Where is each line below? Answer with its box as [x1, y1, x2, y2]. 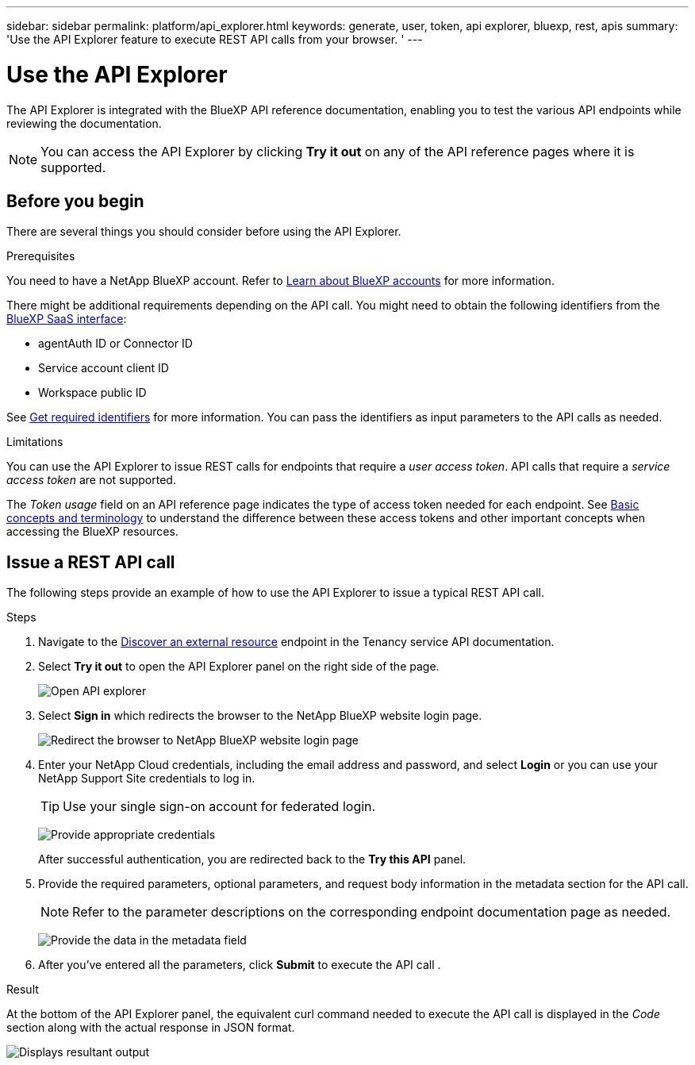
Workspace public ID [38, 386, 147, 400]
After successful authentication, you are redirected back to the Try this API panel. [38, 852, 467, 867]
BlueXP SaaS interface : [6, 312, 127, 326]
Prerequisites [6, 249, 75, 263]
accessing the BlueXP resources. [6, 525, 179, 539]
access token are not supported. [6, 473, 176, 487]
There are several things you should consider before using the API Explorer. [6, 225, 401, 239]
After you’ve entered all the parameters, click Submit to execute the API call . [38, 958, 441, 972]
